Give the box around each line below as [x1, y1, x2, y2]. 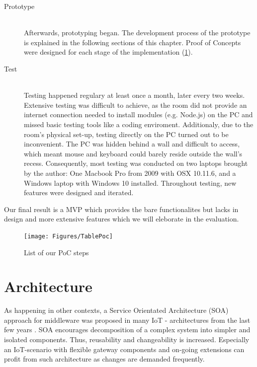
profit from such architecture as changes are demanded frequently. [4, 354, 205, 364]
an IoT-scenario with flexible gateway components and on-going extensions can [4, 344, 245, 354]
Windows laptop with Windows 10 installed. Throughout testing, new [24, 177, 237, 188]
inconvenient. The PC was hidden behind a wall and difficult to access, [24, 139, 240, 149]
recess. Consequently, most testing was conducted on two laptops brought [24, 158, 248, 168]
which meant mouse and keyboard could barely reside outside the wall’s [24, 148, 243, 158]
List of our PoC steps [24, 247, 89, 257]
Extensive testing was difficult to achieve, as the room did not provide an [24, 99, 247, 110]
